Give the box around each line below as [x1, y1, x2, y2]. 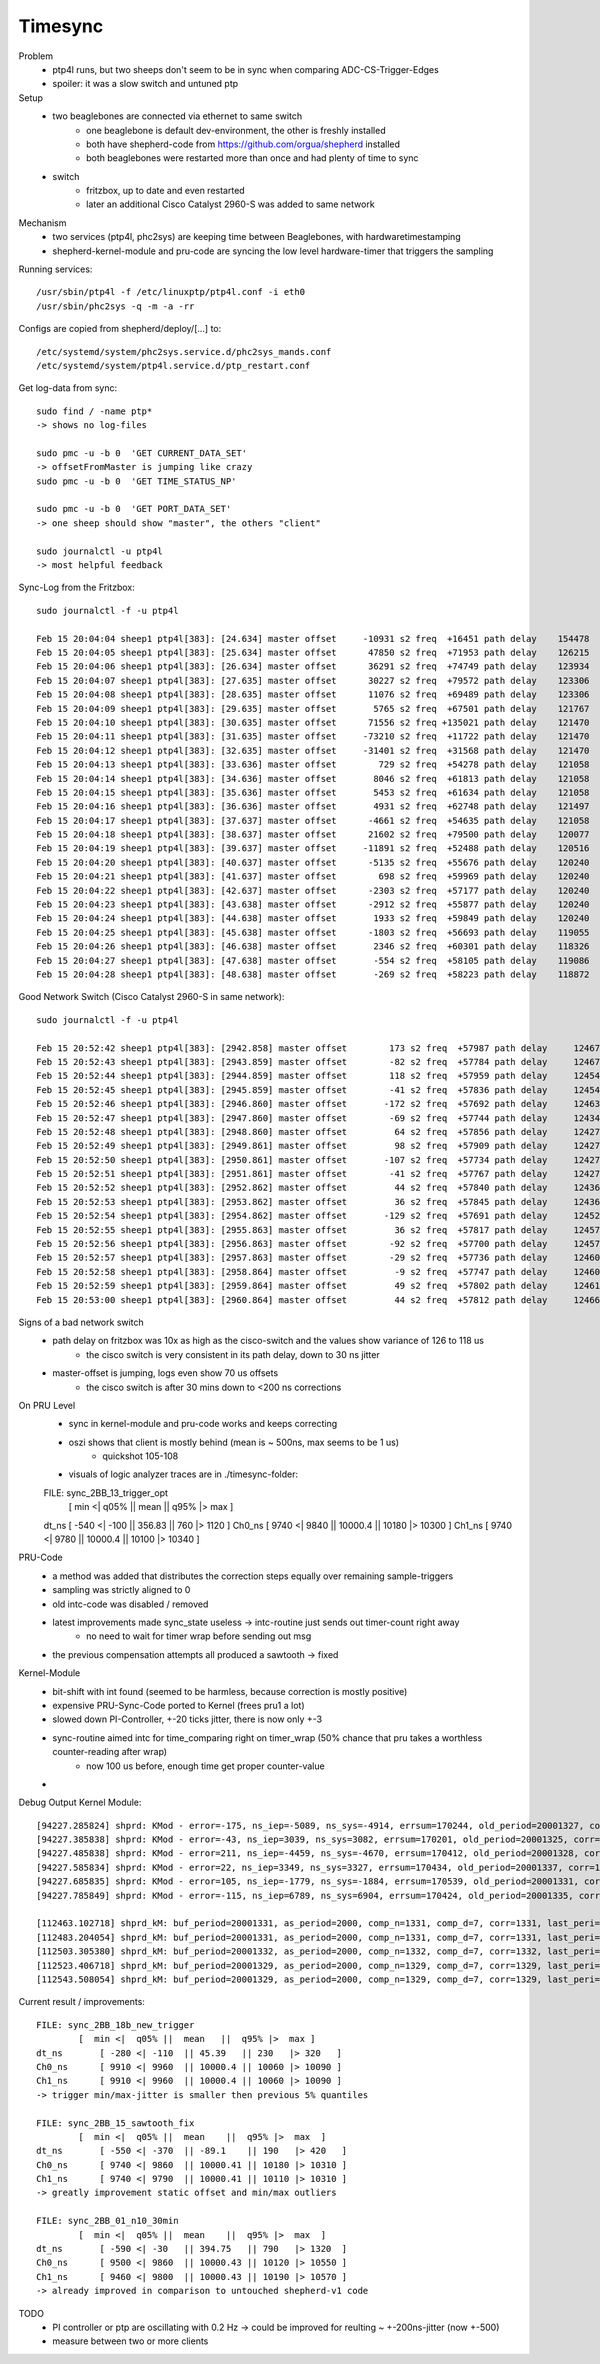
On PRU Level [18, 1399, 76, 1411]
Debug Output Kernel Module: [18, 1796, 142, 1809]
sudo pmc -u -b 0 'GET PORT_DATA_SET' [36, 503, 232, 515]
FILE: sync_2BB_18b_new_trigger [36, 2019, 195, 2030]
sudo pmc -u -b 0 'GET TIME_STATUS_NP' [36, 475, 237, 487]
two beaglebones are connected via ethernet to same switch [52, 110, 303, 122]
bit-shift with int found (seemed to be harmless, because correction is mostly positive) [52, 1685, 408, 1697]
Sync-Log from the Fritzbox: [18, 581, 135, 594]
